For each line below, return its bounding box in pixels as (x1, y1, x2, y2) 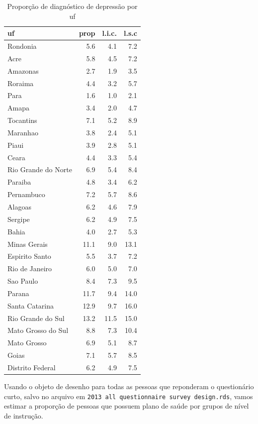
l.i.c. (102, 28, 117, 38)
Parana (7, 288, 29, 298)
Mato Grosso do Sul (7, 325, 69, 335)
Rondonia (7, 41, 37, 51)
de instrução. (4, 410, 43, 421)
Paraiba (7, 177, 31, 187)
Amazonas (7, 65, 39, 76)
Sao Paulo (7, 276, 38, 286)
